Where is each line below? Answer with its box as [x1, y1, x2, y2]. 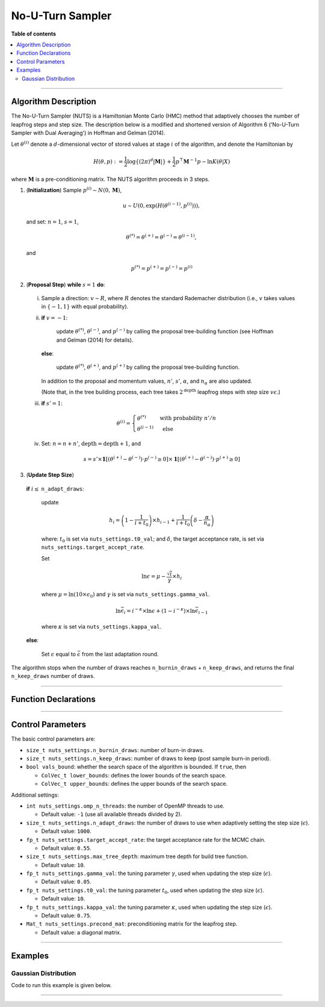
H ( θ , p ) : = [93, 158, 123, 165]
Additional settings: [11, 791, 60, 798]
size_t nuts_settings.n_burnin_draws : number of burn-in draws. [26, 746, 205, 753]
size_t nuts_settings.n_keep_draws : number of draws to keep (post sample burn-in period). [26, 755, 271, 762]
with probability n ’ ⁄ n [159, 415, 217, 422]
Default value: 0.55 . [41, 844, 91, 852]
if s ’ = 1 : [41, 400, 63, 407]
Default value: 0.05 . [41, 878, 91, 885]
